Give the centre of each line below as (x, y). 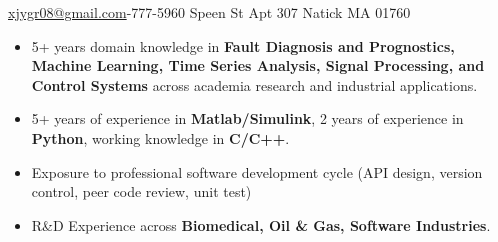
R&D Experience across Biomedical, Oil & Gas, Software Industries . (261, 224)
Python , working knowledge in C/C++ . (160, 137)
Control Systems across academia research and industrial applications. (254, 84)
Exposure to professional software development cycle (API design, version (257, 171)
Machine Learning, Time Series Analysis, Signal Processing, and (258, 65)
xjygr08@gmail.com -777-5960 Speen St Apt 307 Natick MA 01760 (209, 12)
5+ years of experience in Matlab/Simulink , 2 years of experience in (247, 118)
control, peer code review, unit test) (141, 191)
